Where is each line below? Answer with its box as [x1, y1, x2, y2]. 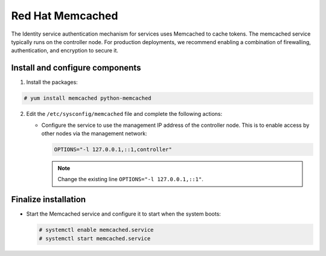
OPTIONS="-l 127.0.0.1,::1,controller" [54, 146, 172, 153]
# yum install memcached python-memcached [24, 95, 152, 102]
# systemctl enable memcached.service [39, 226, 154, 234]
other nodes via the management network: [41, 130, 147, 137]
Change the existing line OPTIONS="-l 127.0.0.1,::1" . [57, 176, 203, 183]
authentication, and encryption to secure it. [11, 47, 119, 54]
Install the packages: [26, 78, 78, 86]
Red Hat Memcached [11, 9, 118, 22]
